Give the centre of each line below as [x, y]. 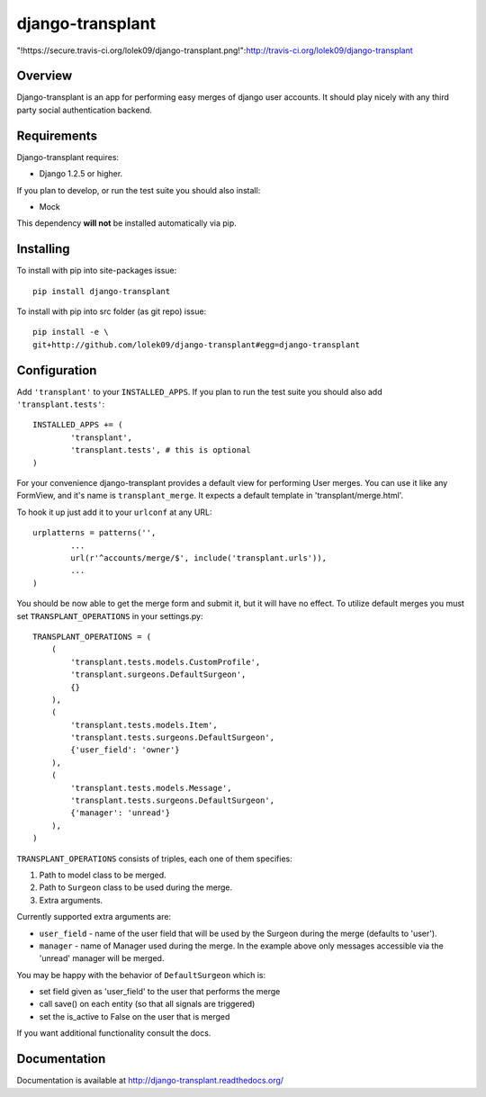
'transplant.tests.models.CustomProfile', [166, 662]
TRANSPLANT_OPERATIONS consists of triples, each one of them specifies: [154, 859]
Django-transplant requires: [68, 157]
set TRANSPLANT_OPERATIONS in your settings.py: [110, 616]
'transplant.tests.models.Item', [144, 725]
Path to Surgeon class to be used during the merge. [136, 887]
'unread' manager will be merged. [102, 958]
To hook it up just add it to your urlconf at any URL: [114, 512]
